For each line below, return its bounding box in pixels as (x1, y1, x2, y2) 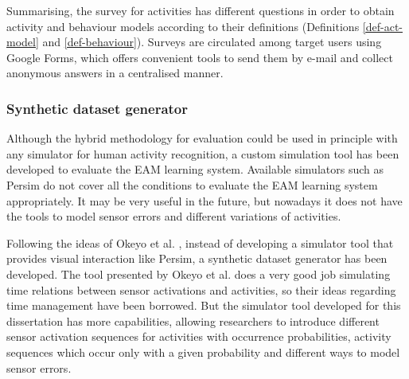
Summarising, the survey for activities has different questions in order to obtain (6, 2, 395, 18)
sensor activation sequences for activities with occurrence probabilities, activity (6, 328, 391, 345)
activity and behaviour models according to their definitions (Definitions (6, 18, 360, 34)
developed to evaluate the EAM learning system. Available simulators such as (6, 161, 384, 178)
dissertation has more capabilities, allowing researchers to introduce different (6, 312, 380, 329)
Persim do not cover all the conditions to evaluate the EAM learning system (6, 176, 378, 193)
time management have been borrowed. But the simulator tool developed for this (6, 297, 401, 314)
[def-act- (362, 18, 403, 34)
